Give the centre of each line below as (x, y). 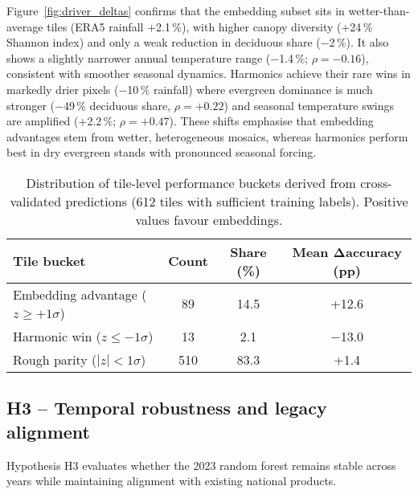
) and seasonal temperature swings (309, 105)
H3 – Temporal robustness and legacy (167, 408)
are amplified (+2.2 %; (61, 121)
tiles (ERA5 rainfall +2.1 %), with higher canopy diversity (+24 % (210, 26)
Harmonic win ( (57, 336)
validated (36, 201)
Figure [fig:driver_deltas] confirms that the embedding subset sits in (176, 10)
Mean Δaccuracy (347, 251)
